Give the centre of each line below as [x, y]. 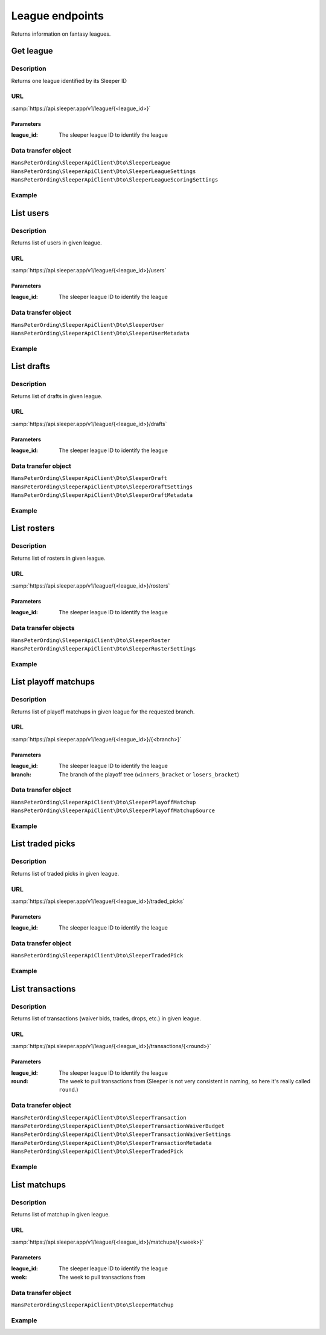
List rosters [33, 529]
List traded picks [43, 844]
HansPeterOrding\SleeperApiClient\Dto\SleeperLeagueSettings [104, 171]
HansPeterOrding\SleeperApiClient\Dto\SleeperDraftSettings [102, 487]
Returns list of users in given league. [56, 243]
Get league [32, 51]
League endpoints [57, 16]
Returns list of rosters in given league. [58, 558]
